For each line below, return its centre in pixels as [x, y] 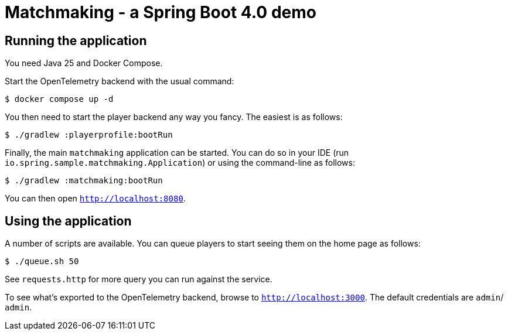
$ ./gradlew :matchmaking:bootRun [84, 181]
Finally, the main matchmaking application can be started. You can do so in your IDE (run [177, 153]
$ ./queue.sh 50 [42, 261]
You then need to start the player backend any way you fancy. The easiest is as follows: [174, 117]
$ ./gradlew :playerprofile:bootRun [89, 135]
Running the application [76, 40]
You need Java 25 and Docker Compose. [84, 63]
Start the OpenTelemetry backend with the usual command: [120, 81]
